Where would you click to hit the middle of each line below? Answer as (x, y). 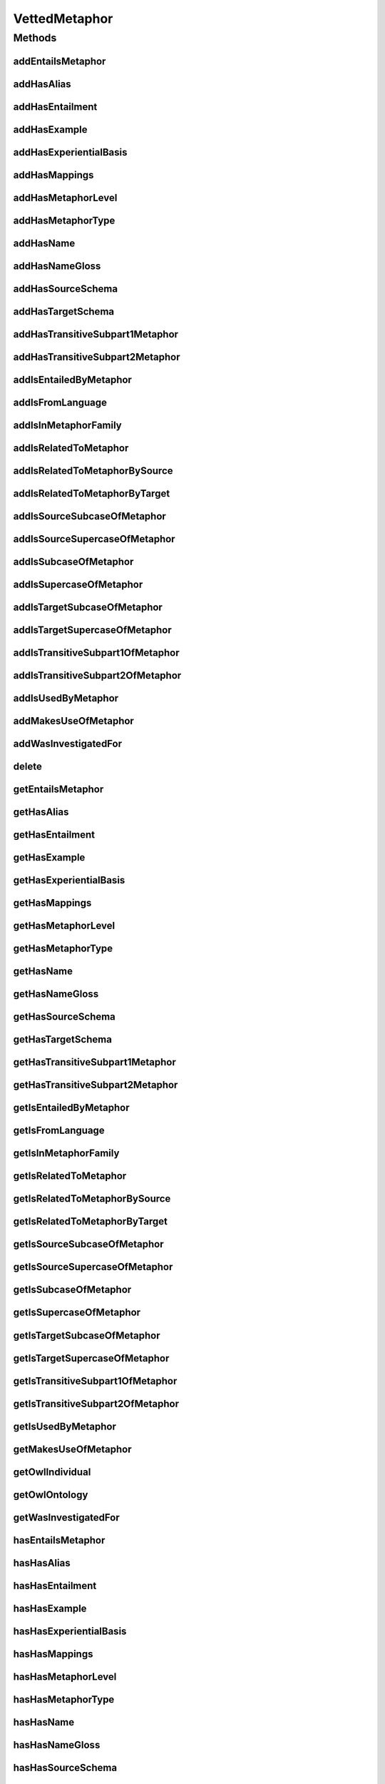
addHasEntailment (55, 107)
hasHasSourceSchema (65, 1767)
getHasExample (49, 857)
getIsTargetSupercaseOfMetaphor (91, 1358)
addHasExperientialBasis (70, 152)
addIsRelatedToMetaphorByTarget (92, 493)
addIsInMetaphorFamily (67, 425)
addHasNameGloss (57, 266)
